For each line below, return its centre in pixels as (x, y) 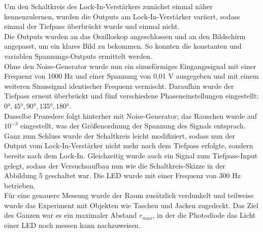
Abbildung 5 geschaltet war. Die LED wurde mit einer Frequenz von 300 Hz (122, 175)
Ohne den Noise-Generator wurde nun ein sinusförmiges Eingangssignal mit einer (130, 66)
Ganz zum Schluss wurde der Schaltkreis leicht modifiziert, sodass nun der (120, 135)
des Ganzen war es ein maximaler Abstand (71, 215)
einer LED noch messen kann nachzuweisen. (72, 225)
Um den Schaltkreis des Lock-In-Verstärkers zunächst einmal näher (108, 6)
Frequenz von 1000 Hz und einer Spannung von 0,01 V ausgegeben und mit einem (131, 76)
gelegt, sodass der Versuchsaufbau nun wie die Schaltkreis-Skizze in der (115, 165)
